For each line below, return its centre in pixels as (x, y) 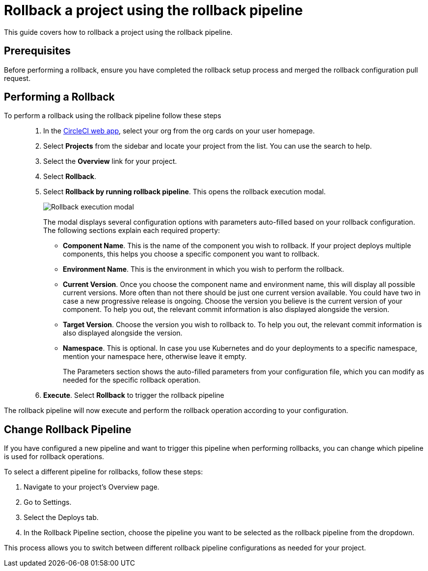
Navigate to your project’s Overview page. (92, 487)
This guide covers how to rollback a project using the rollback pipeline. (118, 32)
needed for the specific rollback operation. (132, 380)
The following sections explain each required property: (132, 231)
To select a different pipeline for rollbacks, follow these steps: (104, 472)
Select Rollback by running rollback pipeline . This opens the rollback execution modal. (185, 192)
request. (17, 78)
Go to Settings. (48, 502)
